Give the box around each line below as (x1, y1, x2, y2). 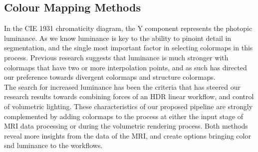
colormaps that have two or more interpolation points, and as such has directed (4, 62, 247, 72)
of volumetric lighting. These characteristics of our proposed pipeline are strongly (4, 101, 253, 111)
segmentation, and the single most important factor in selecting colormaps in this (4, 42, 253, 53)
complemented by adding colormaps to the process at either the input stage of (4, 111, 244, 121)
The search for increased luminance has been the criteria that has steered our (4, 81, 241, 92)
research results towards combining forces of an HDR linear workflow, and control (4, 91, 254, 102)
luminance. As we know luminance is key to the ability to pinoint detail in (4, 32, 232, 43)
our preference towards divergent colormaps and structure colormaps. (4, 72, 216, 82)
